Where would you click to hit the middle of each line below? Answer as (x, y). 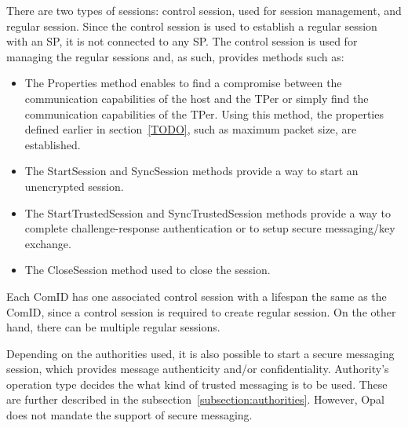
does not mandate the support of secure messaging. (129, 415)
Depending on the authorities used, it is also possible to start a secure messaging (200, 353)
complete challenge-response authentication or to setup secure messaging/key (210, 228)
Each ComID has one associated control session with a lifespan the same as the (197, 296)
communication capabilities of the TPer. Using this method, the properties (204, 113)
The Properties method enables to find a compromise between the (183, 83)
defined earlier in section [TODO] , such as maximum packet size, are (191, 129)
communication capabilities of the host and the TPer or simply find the (197, 98)
